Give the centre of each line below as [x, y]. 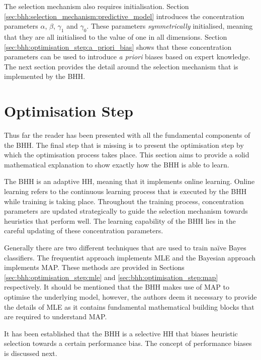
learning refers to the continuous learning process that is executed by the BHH [125, 191]
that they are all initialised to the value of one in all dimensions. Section [116, 36]
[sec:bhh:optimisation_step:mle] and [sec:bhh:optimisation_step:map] [111, 277]
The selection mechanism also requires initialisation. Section [97, 6]
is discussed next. [31, 353]
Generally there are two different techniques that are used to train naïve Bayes [125, 248]
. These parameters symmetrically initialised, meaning [170, 26]
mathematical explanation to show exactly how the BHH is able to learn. [117, 164]
